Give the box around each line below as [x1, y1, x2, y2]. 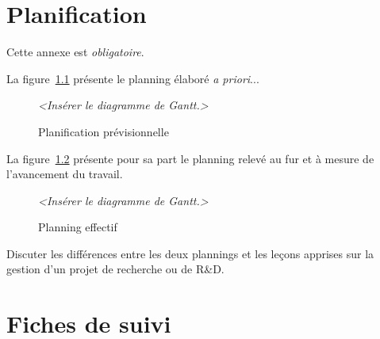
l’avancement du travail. [6, 166, 123, 182]
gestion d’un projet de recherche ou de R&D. [6, 261, 225, 277]
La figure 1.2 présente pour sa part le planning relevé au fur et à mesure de [6, 150, 374, 166]
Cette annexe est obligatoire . [6, 44, 144, 60]
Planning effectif [38, 219, 117, 235]
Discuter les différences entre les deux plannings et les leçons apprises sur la [6, 245, 374, 261]
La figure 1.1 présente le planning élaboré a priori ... [6, 70, 259, 86]
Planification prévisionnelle [38, 123, 169, 139]
